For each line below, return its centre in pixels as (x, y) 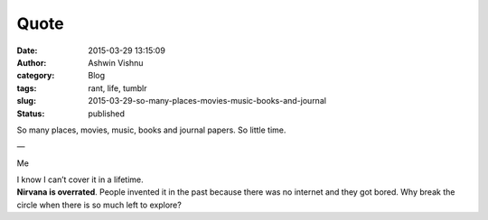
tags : (27, 88)
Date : (27, 50)
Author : (32, 62)
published (107, 114)
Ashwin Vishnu (116, 62)
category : (36, 76)
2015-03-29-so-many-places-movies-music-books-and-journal (207, 101)
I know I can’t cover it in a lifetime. (80, 179)
